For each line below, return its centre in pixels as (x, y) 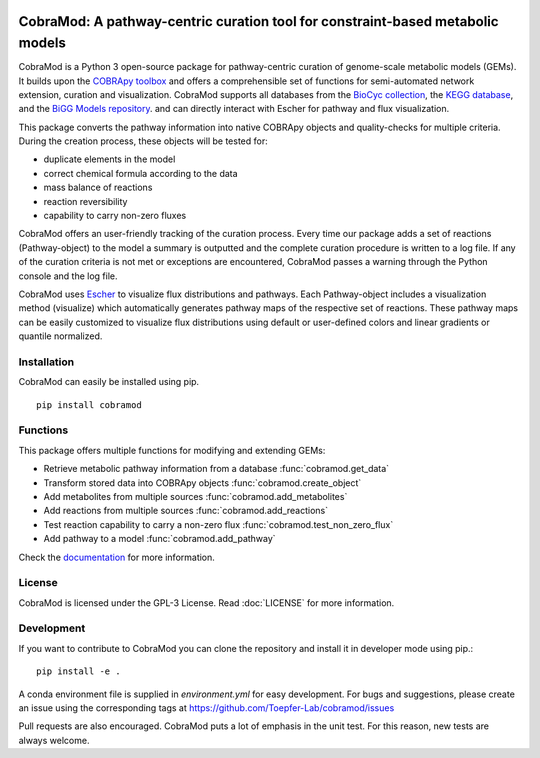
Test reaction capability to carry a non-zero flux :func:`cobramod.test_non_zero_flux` (218, 524)
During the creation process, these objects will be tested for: (143, 141)
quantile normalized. (60, 336)
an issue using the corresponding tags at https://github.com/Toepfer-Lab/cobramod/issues (206, 708)
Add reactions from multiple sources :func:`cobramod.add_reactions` (186, 511)
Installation (46, 362)
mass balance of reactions (98, 187)
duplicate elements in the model (109, 159)
